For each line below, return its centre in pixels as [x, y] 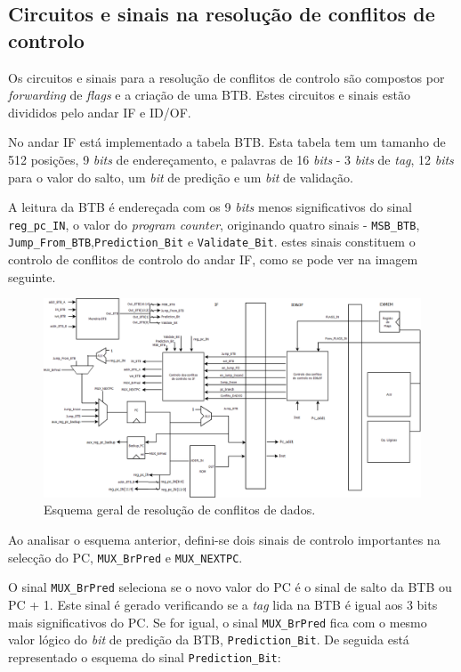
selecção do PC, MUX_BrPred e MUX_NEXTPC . [125, 557]
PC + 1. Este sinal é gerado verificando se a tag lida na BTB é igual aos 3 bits [223, 604]
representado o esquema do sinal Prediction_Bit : [145, 656]
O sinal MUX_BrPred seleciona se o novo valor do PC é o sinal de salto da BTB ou [230, 587]
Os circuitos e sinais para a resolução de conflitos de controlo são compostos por [226, 77]
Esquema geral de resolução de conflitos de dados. [180, 510]
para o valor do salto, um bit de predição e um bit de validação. [181, 177]
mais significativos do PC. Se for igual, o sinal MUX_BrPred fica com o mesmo [218, 622]
